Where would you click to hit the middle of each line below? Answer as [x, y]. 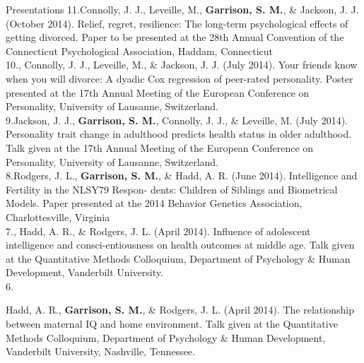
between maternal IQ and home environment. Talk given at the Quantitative [172, 324]
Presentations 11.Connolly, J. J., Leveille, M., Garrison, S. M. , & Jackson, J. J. [182, 9]
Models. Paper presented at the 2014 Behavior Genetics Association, [154, 203]
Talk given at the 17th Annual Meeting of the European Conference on [160, 147]
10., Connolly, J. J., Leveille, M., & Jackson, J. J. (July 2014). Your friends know [182, 65]
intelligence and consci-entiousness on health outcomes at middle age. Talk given [180, 245]
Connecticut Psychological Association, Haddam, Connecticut [140, 50]
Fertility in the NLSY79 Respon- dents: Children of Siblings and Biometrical [172, 189]
